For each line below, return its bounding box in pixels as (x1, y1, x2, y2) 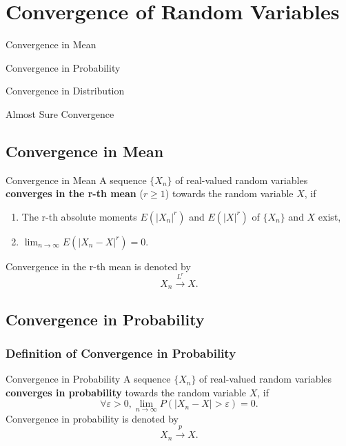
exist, (318, 209, 341, 223)
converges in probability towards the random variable (6, 385, 246, 399)
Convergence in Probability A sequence (6, 372, 171, 386)
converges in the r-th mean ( (6, 186, 143, 201)
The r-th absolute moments (21, 209, 137, 223)
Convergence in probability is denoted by (6, 411, 179, 425)
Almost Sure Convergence (6, 106, 114, 121)
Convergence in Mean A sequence (6, 172, 147, 187)
